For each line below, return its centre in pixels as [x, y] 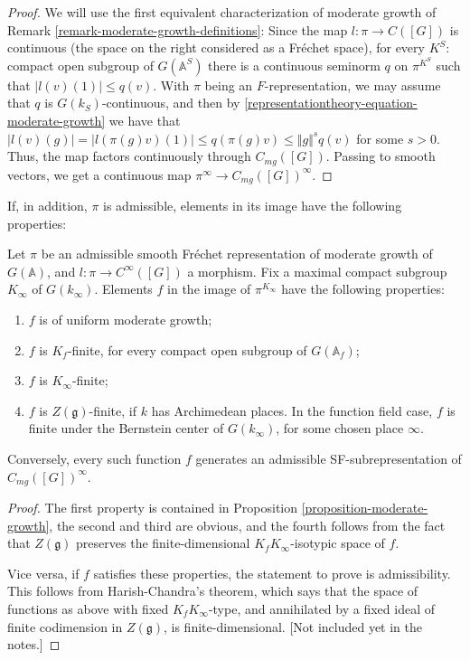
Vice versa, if [43, 573]
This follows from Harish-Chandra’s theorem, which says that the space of [213, 591]
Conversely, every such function [94, 458]
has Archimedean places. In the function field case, [292, 410]
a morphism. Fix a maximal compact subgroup [317, 271]
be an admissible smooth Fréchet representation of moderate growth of [237, 254]
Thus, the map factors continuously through [129, 156]
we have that [145, 120]
